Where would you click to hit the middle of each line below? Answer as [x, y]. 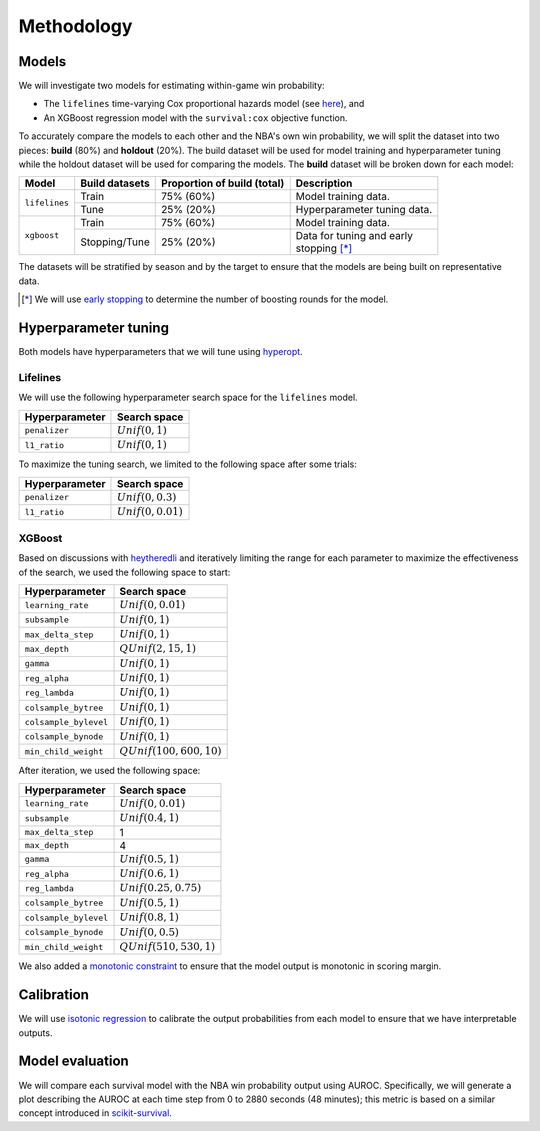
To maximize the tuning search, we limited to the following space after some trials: [187, 464]
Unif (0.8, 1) [149, 917]
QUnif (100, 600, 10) [170, 751]
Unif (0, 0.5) [149, 932]
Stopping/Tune [115, 242]
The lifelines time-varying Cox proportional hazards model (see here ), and [204, 104]
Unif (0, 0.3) [146, 497]
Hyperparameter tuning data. [364, 210]
